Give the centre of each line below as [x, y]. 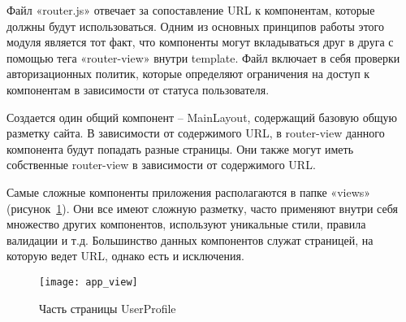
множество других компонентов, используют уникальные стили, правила [186, 224]
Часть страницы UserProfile [108, 308]
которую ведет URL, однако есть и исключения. [125, 256]
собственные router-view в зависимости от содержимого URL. [161, 165]
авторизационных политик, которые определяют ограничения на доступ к [188, 74]
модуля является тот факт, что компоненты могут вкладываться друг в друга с [200, 42]
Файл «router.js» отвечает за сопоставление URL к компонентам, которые [191, 10]
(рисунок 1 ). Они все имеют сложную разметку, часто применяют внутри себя [202, 208]
